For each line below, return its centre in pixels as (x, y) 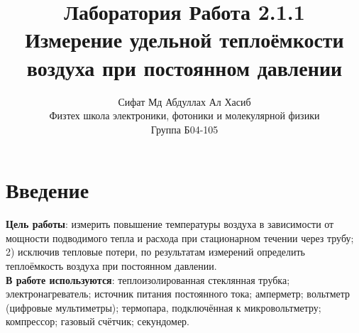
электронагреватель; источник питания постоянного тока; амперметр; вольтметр (178, 294)
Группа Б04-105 (184, 129)
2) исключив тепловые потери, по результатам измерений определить (155, 252)
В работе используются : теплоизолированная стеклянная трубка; (148, 279)
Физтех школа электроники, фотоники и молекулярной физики (184, 115)
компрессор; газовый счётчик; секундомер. (98, 321)
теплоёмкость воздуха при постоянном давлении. (111, 266)
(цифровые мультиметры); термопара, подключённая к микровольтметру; (164, 307)
